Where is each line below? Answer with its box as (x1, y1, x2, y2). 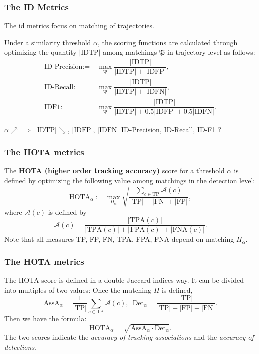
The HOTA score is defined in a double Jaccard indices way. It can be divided (4, 275, 244, 285)
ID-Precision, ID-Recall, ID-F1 (121, 124, 216, 135)
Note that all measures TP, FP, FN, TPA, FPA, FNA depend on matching (4, 233, 234, 244)
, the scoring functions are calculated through (97, 37, 238, 47)
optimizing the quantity (4, 47, 77, 57)
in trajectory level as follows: (167, 47, 255, 57)
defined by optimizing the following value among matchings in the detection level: (4, 175, 255, 185)
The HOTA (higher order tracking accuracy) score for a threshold (4, 165, 225, 176)
